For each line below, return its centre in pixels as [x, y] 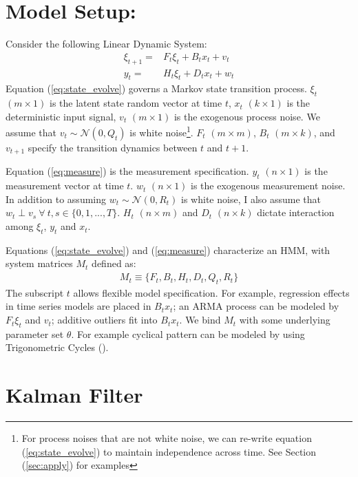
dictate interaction [296, 212]
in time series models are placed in [78, 306]
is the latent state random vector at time [136, 103]
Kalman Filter [74, 395]
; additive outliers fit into [104, 320]
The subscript [35, 292]
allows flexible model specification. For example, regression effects [211, 292]
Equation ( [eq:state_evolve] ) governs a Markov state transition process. [156, 88]
